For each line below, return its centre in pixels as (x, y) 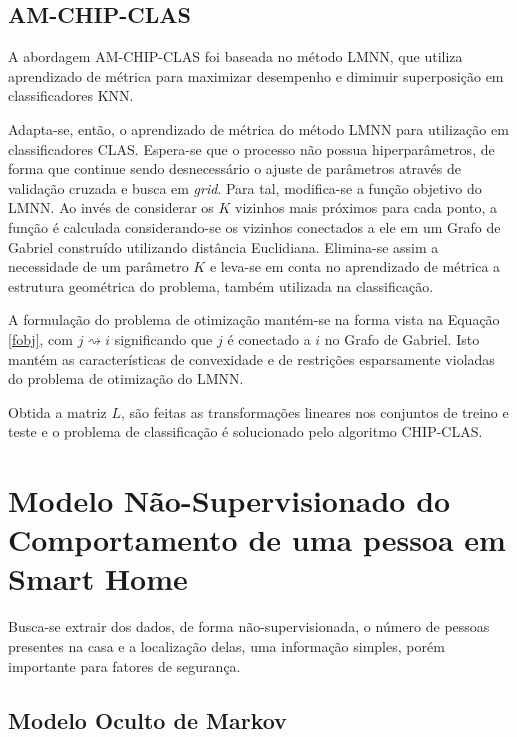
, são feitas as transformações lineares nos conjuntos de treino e (315, 411)
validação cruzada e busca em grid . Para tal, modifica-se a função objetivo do (245, 187)
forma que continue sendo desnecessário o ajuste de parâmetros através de (234, 168)
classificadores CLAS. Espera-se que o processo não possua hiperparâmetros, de (251, 148)
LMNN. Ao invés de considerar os (111, 207)
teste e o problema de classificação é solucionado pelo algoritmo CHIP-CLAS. (245, 431)
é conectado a (269, 338)
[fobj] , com (40, 338)
